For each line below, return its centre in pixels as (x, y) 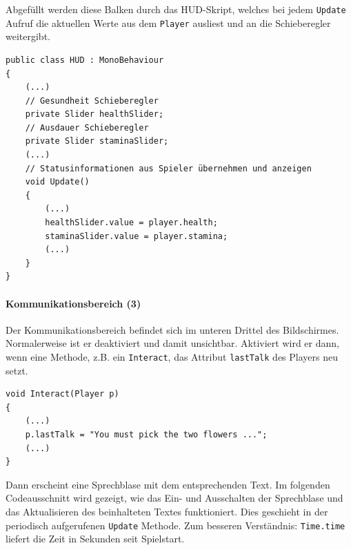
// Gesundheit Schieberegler (92, 101)
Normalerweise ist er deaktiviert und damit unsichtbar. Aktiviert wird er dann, (172, 343)
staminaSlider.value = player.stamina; (137, 236)
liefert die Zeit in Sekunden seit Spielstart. (95, 539)
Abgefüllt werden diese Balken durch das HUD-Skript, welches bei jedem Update (176, 9)
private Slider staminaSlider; (97, 141)
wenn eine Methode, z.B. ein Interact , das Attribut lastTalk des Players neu (172, 356)
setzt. (17, 370)
